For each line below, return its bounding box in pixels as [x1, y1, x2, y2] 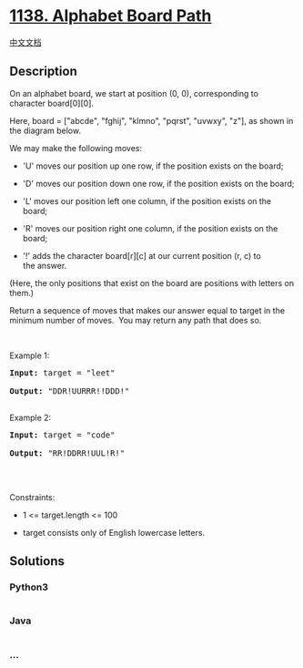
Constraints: [9, 491, 56, 502]
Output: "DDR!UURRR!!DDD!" [9, 385, 130, 396]
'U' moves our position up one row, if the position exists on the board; [22, 160, 284, 171]
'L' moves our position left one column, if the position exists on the [22, 195, 272, 206]
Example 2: [9, 412, 52, 423]
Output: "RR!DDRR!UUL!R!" [9, 447, 126, 458]
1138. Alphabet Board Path [9, 5, 212, 26]
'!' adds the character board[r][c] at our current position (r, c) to [22, 250, 261, 261]
